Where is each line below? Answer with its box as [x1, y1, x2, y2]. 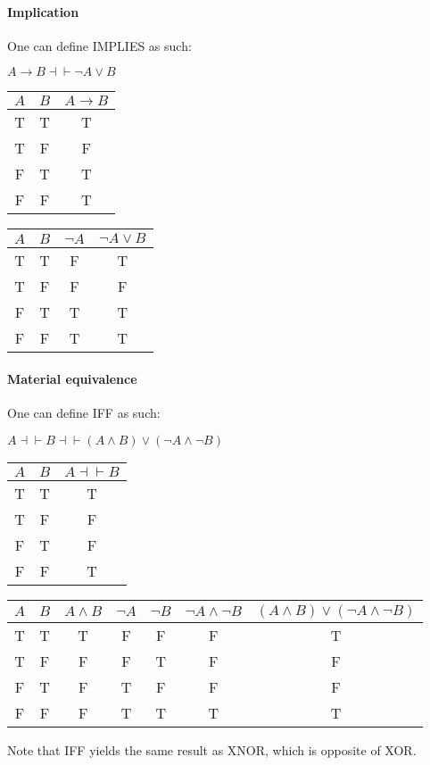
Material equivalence [7, 369, 137, 387]
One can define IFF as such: [7, 403, 161, 422]
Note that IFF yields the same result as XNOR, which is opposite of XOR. [7, 740, 417, 759]
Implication [7, 2, 79, 21]
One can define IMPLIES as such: [7, 36, 192, 54]
